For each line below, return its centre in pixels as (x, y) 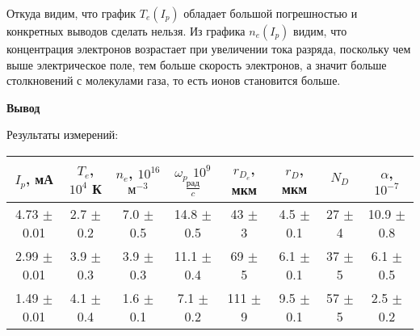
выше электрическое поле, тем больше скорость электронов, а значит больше (197, 64)
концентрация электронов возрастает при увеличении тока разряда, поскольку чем (209, 48)
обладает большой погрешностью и (271, 13)
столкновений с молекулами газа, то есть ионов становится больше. (174, 80)
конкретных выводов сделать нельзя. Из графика (126, 31)
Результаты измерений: (63, 134)
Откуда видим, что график (71, 13)
